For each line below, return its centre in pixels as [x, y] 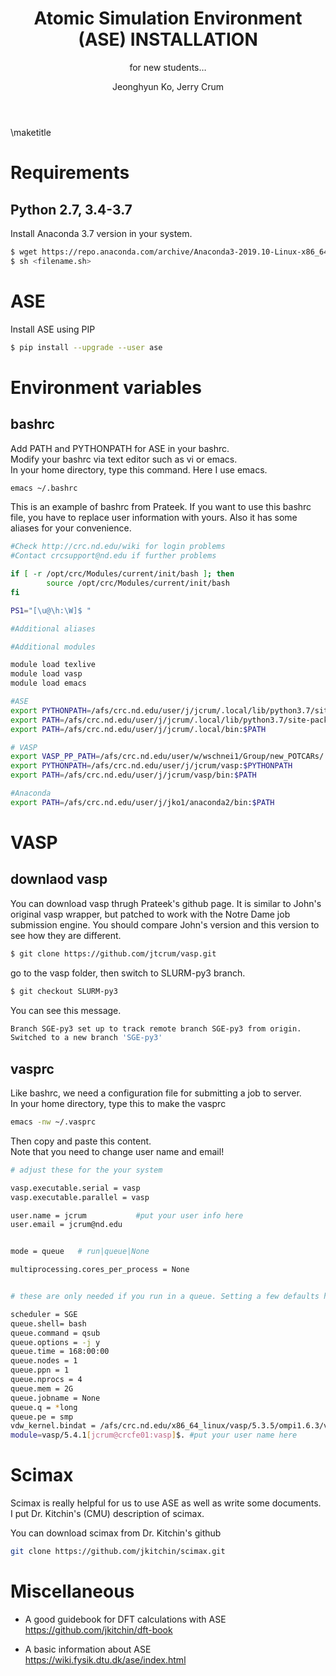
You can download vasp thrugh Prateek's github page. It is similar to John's [166, 903]
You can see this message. [66, 1010]
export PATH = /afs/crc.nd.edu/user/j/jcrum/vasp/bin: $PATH [133, 775]
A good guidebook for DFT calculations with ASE [125, 1619]
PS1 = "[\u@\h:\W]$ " [51, 610]
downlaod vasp [59, 879]
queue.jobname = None [55, 1398]
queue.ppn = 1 [40, 1370]
